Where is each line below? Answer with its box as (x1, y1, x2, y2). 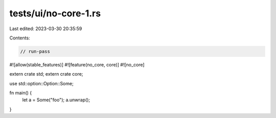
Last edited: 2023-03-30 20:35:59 (9, 26, 82, 32)
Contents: (9, 35, 30, 41)
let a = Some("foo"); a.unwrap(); (22, 97, 90, 103)
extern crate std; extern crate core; (9, 71, 83, 77)
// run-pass (20, 49, 51, 54)
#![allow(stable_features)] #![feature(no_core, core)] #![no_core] (9, 61, 145, 67)
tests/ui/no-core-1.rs (9, 8, 101, 19)
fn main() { (9, 90, 32, 96)
